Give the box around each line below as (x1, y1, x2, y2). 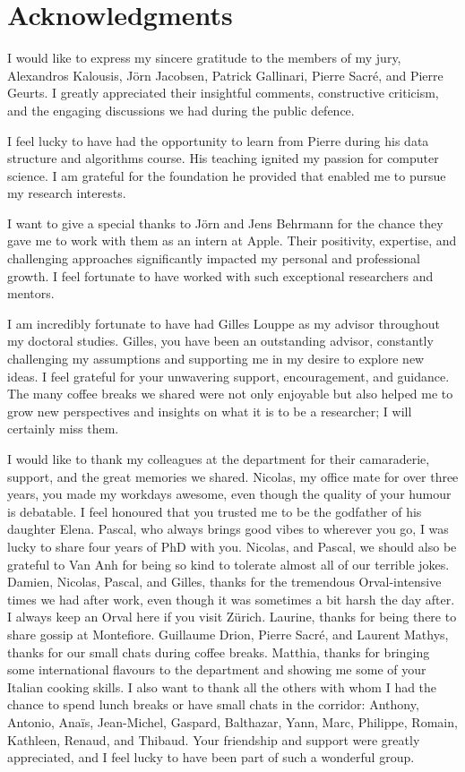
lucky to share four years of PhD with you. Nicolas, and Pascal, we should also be (7, 536, 457, 555)
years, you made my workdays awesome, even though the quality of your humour (7, 485, 452, 503)
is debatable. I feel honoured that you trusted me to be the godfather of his (7, 502, 422, 520)
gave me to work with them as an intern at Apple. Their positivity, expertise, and (7, 231, 457, 250)
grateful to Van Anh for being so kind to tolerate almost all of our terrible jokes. (7, 554, 450, 573)
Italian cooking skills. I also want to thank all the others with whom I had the (7, 677, 437, 696)
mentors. (7, 284, 55, 303)
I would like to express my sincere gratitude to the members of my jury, (7, 48, 401, 67)
